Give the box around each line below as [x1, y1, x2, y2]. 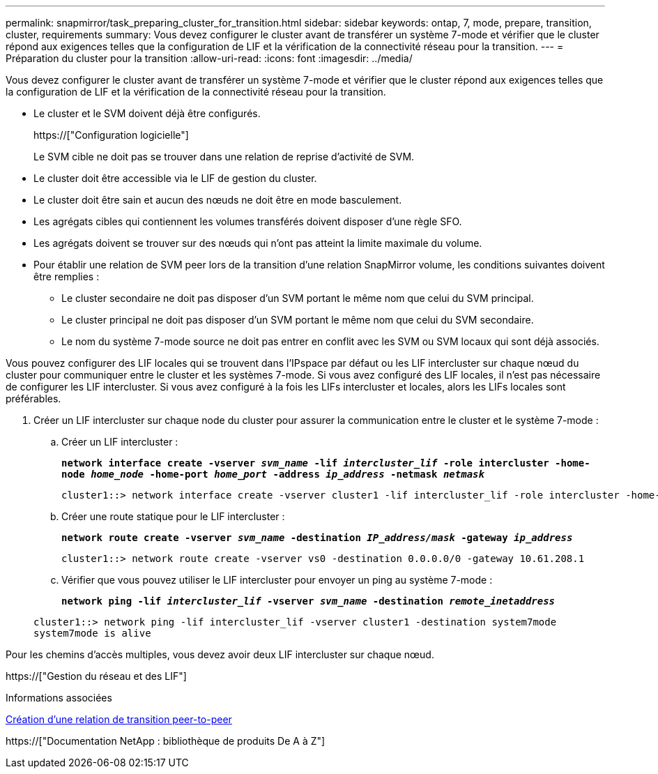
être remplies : [33, 271, 100, 282]
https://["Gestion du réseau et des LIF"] [6, 670, 187, 682]
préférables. [6, 393, 61, 404]
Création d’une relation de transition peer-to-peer [6, 713, 232, 725]
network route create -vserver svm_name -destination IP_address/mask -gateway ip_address [61, 532, 573, 543]
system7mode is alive [33, 628, 151, 639]
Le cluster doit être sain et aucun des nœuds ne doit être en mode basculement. [33, 194, 402, 206]
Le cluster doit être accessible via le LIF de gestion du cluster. [33, 172, 317, 184]
